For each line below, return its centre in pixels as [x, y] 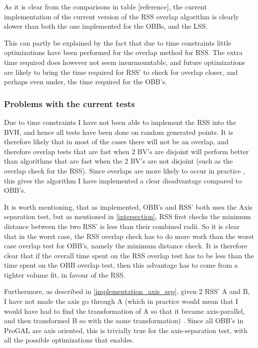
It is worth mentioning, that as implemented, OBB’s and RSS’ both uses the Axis [128, 206]
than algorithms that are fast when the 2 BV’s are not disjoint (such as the [119, 161]
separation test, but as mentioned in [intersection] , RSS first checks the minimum [128, 216]
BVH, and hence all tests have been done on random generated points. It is [119, 132]
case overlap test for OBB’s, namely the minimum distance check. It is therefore [126, 246]
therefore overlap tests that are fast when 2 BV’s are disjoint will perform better [127, 151]
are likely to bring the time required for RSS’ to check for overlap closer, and [121, 72]
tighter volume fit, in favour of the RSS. [65, 274]
